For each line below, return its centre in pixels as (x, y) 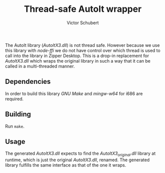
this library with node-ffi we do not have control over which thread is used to (83, 50)
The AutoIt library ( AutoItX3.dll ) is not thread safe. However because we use (82, 45)
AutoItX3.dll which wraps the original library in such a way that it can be (78, 61)
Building (18, 114)
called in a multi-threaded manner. (40, 66)
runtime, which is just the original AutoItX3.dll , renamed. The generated (77, 160)
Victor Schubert (83, 23)
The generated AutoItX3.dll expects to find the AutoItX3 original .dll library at (81, 154)
